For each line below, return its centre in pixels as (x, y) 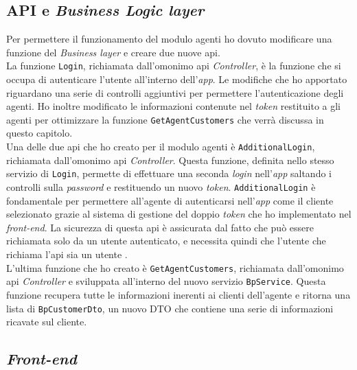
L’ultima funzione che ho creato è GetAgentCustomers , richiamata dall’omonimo (175, 267)
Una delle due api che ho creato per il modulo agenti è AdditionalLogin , (161, 147)
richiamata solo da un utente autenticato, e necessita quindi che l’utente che (166, 241)
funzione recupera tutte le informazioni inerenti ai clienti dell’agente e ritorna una (178, 294)
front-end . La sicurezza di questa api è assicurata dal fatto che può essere (160, 227)
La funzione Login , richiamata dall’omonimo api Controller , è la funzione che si (174, 66)
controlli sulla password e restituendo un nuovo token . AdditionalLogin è (161, 186)
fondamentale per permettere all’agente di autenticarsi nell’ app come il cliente (170, 200)
